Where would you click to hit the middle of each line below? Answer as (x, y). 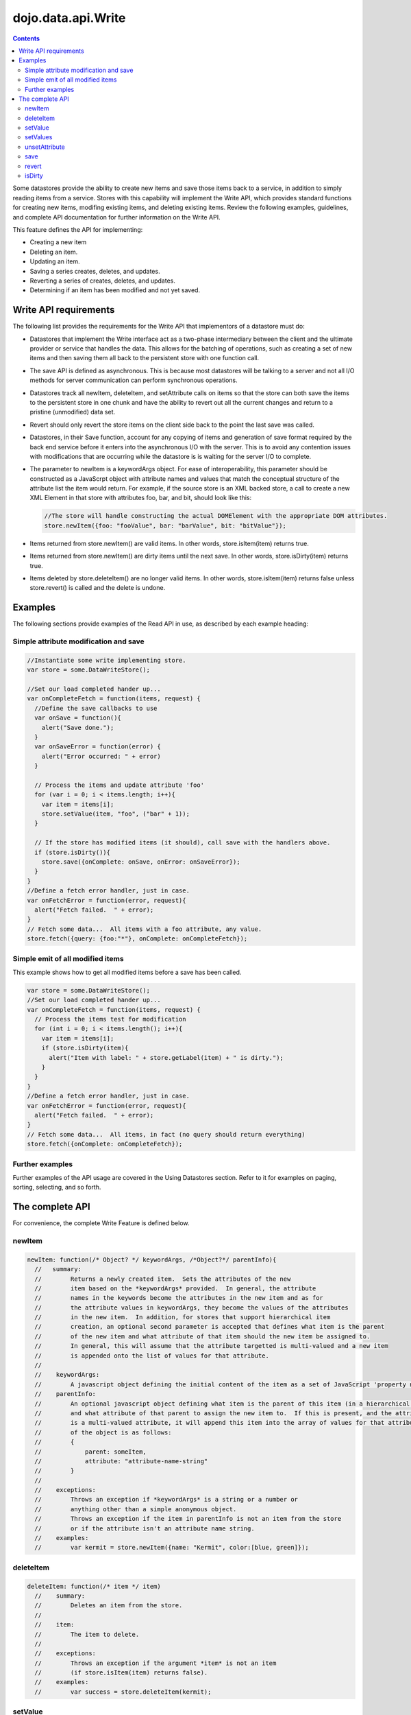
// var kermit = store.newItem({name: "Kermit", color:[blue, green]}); (172, 1548)
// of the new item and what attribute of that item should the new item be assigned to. (202, 1336)
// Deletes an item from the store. (109, 1606)
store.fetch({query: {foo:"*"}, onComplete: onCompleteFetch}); (137, 939)
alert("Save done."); (78, 728)
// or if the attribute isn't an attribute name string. (145, 1528)
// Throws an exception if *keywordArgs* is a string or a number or (166, 1500)
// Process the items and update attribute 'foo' (120, 785)
